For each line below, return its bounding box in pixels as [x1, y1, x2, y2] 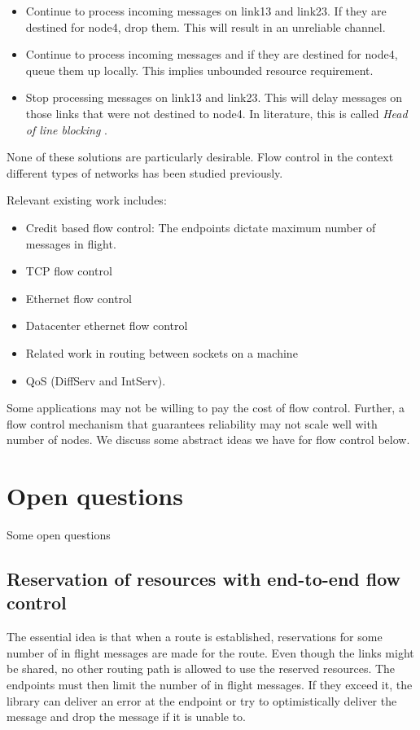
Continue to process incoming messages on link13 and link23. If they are [25, 2, 387, 19]
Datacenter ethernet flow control [25, 317, 188, 334]
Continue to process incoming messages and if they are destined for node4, [25, 46, 398, 63]
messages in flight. [25, 235, 116, 252]
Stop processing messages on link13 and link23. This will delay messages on [25, 89, 403, 106]
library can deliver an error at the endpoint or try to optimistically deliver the [7, 692, 397, 709]
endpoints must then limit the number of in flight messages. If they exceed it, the [7, 675, 413, 693]
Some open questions [7, 526, 111, 543]
